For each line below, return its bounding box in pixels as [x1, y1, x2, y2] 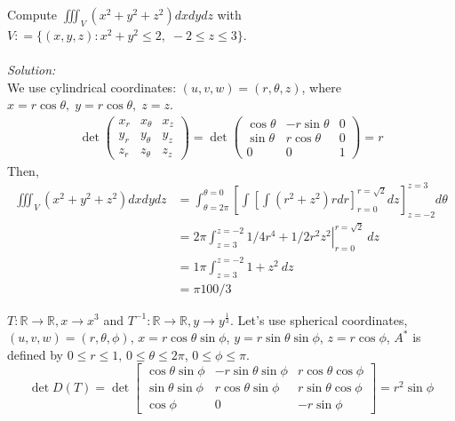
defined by [7, 345, 64, 363]
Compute [7, 5, 57, 23]
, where [301, 77, 341, 96]
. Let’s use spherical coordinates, [230, 310, 408, 329]
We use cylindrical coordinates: [7, 77, 177, 96]
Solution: [7, 60, 56, 78]
